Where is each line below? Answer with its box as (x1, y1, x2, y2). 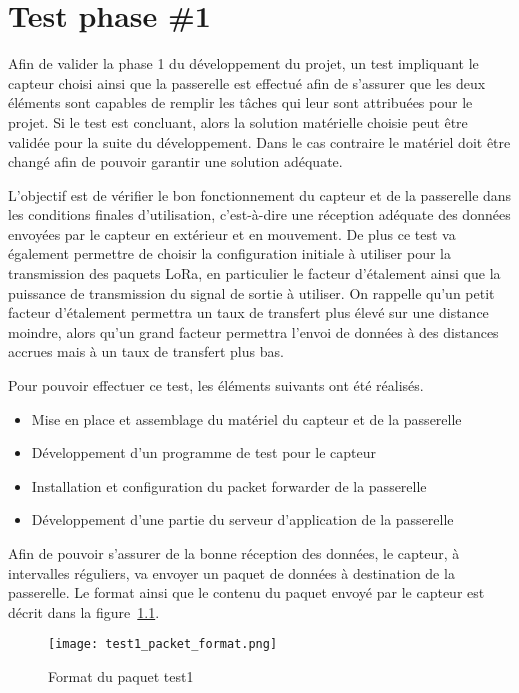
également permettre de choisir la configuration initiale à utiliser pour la (8, 243, 451, 264)
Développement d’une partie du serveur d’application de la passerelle (31, 509, 454, 530)
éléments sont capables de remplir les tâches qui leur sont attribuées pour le (8, 92, 473, 113)
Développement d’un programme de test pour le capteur (31, 442, 376, 463)
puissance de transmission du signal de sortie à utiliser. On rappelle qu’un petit (8, 282, 495, 303)
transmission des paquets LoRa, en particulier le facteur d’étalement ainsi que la (8, 263, 501, 284)
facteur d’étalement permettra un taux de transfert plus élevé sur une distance (8, 302, 489, 323)
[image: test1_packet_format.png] (48, 637, 278, 652)
